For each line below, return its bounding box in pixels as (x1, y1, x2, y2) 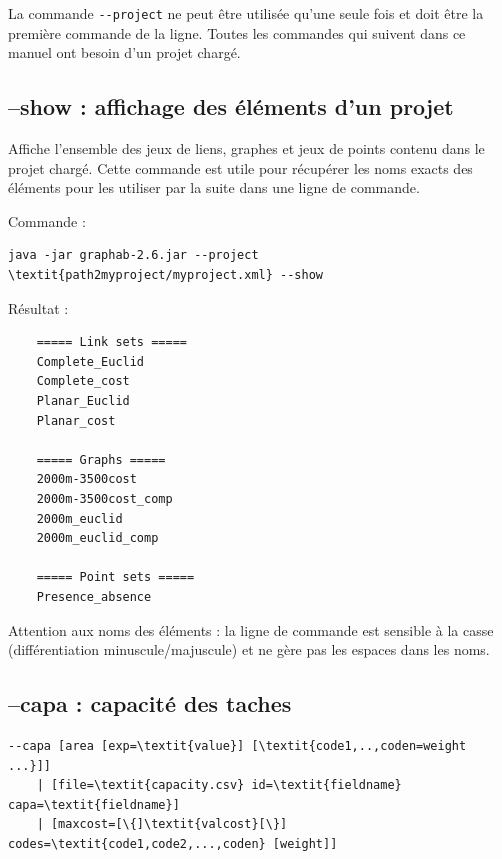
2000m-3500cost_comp (36, 491, 173, 506)
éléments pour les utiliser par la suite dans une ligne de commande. (8, 177, 420, 198)
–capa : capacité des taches (8, 688, 292, 719)
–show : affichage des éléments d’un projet (8, 91, 454, 122)
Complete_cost (36, 374, 130, 389)
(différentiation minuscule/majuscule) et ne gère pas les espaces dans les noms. (8, 639, 490, 660)
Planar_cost (36, 413, 116, 428)
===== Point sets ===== (36, 570, 195, 585)
